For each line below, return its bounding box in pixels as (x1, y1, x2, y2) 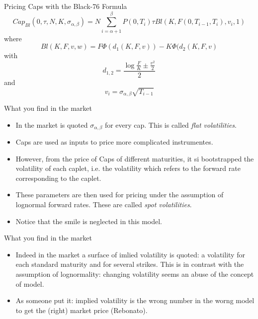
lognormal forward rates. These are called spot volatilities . (15, 199, 192, 210)
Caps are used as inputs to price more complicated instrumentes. (15, 137, 213, 147)
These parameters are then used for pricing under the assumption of (15, 189, 224, 200)
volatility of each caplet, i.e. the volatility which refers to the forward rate (15, 163, 241, 173)
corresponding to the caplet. (15, 172, 101, 183)
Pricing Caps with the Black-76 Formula (4, 1, 127, 11)
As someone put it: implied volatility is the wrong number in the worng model (15, 295, 255, 306)
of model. (15, 278, 44, 289)
